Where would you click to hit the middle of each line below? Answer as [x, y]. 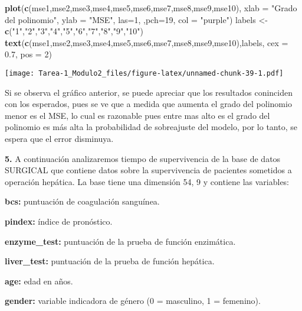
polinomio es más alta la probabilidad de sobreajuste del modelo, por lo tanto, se [151, 127]
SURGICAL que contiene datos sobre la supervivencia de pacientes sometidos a [148, 170]
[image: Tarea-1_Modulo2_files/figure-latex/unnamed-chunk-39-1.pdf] [144, 73]
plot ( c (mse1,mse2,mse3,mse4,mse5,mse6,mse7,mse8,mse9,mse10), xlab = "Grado [151, 8]
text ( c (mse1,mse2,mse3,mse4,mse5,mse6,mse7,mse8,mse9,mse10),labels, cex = [147, 42]
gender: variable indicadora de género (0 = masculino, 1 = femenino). [133, 301]
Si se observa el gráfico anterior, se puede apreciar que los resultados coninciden [149, 92]
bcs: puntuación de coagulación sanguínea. [82, 201]
